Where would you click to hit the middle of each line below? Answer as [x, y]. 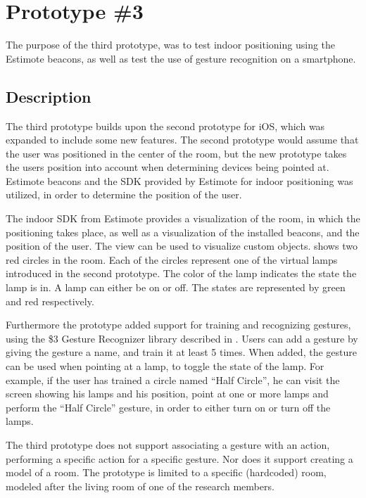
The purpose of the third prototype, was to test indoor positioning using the [171, 45]
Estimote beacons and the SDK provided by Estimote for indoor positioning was [179, 180]
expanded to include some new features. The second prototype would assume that [182, 140]
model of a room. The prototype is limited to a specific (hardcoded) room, [166, 472]
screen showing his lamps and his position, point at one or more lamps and [167, 394]
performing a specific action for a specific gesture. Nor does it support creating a [179, 458]
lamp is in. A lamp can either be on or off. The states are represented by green [176, 287]
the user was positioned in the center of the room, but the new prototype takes [176, 153]
